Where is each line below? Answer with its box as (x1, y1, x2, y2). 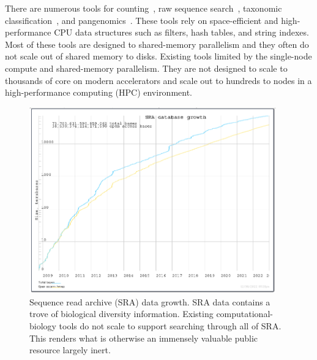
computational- (216, 307, 273, 320)
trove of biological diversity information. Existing (29, 307, 214, 320)
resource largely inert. (29, 343, 111, 356)
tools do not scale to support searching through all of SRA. (59, 319, 282, 332)
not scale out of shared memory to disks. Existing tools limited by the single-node (5, 50, 312, 63)
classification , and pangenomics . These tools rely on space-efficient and (5, 13, 278, 26)
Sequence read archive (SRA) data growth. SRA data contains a (29, 295, 270, 308)
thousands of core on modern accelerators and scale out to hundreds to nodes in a (5, 74, 312, 86)
